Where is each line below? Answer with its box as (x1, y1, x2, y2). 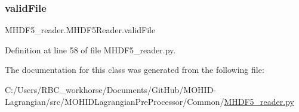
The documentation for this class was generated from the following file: (5, 63, 264, 76)
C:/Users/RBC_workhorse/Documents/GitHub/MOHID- (5, 84, 217, 95)
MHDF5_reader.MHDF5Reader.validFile (5, 24, 156, 36)
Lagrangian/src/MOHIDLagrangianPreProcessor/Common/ (5, 95, 224, 107)
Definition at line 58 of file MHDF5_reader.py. (5, 43, 176, 56)
